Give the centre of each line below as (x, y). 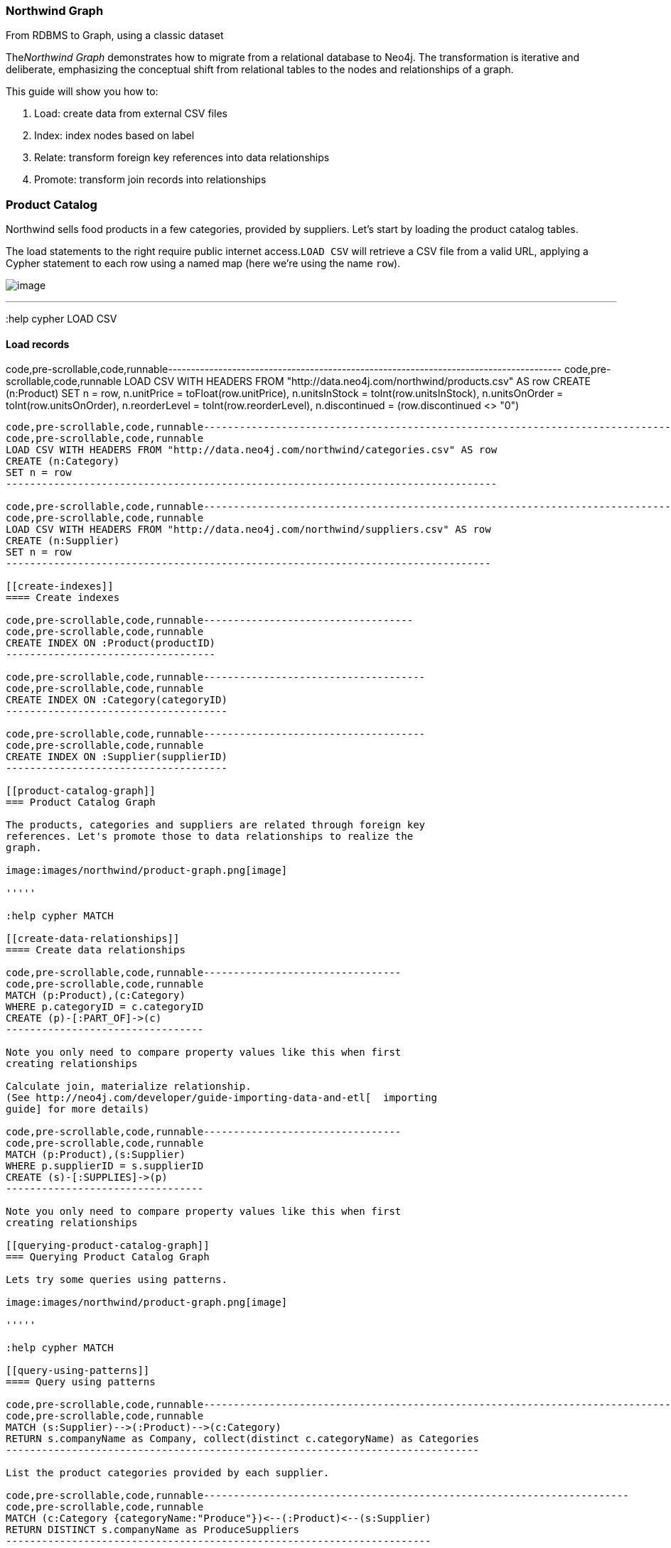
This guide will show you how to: (82, 92)
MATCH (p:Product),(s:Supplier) (96, 1155)
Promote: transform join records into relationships (150, 180)
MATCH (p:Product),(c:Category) (96, 996)
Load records (38, 344)
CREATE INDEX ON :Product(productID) (111, 643)
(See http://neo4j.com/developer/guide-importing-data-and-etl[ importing (221, 1098)
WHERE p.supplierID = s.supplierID (105, 1166)
